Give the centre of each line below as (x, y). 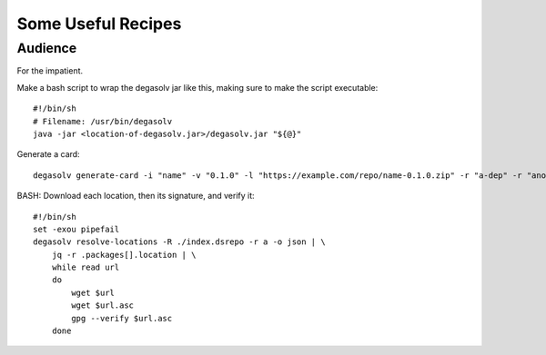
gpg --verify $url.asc (122, 318)
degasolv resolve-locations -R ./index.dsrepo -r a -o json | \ (180, 242)
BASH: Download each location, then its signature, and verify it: (136, 196)
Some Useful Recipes (99, 24)
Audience (47, 48)
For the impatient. (50, 71)
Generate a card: (49, 154)
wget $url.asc (103, 306)
